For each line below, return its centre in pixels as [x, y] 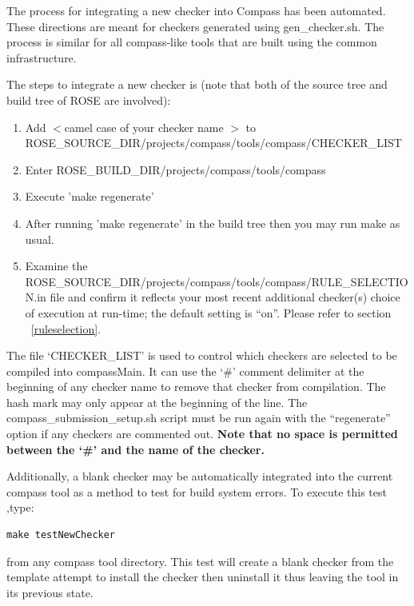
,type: [20, 507]
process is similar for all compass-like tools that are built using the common [192, 42]
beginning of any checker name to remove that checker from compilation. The [196, 387]
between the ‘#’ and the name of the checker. [135, 449]
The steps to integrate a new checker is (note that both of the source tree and [197, 84]
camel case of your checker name [144, 127]
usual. [40, 239]
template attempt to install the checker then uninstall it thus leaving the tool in [203, 577]
